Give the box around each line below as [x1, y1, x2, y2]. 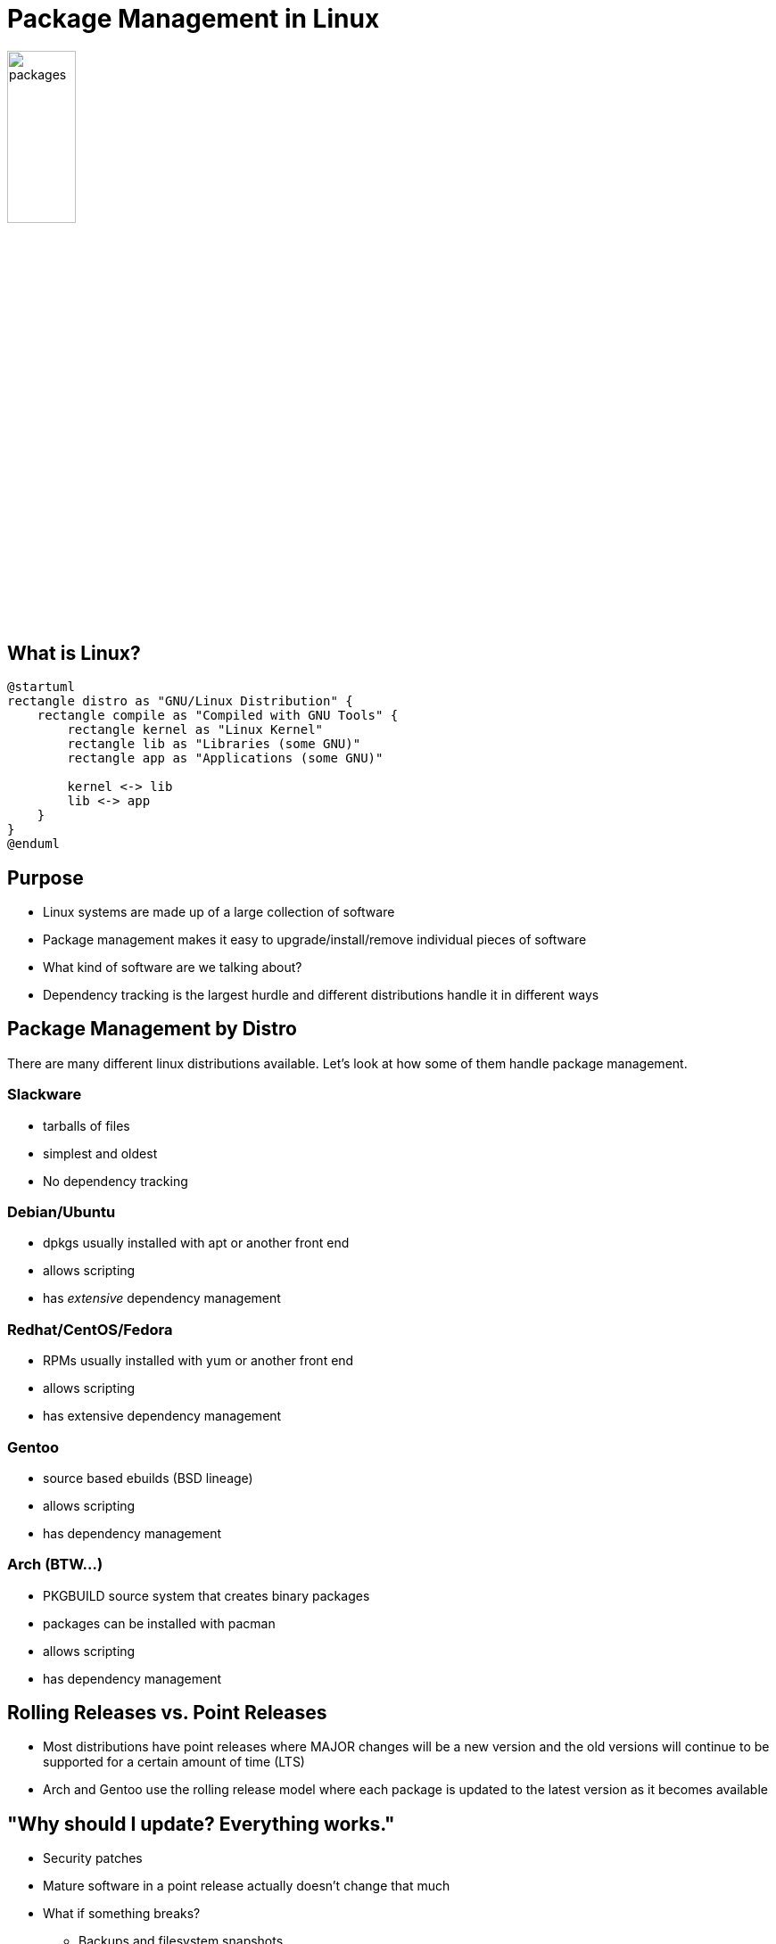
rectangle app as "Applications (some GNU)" [67, 751, 384, 766]
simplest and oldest [43, 1145, 158, 1161]
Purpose [7, 866, 84, 889]
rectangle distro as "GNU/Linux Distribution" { [7, 694, 353, 709]
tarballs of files [43, 1117, 130, 1133]
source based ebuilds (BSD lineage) [43, 1470, 253, 1486]
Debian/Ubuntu [7, 1203, 116, 1221]
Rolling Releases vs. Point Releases [7, 1701, 327, 1725]
